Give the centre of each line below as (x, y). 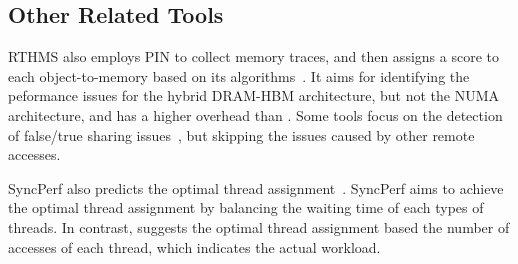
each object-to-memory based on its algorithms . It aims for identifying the (239, 75)
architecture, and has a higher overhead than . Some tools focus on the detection (255, 114)
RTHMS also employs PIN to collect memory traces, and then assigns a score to (253, 56)
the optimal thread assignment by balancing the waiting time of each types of (246, 207)
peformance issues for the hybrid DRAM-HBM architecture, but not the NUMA (254, 95)
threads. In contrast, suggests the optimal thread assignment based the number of (259, 226)
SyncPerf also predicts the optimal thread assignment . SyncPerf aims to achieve (256, 187)
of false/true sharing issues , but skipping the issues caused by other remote (241, 134)
